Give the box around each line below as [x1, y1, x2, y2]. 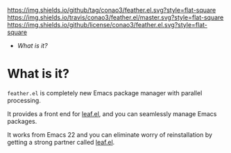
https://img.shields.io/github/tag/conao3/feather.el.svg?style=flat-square [7, 6, 216, 14]
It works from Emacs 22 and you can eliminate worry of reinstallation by [7, 130, 213, 138]
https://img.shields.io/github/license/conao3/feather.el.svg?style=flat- [7, 21, 208, 29]
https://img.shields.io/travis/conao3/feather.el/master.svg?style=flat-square [7, 13, 224, 22]
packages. [7, 117, 37, 125]
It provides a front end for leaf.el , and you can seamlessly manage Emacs [7, 109, 217, 118]
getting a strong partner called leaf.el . [7, 138, 115, 146]
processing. [7, 96, 42, 104]
